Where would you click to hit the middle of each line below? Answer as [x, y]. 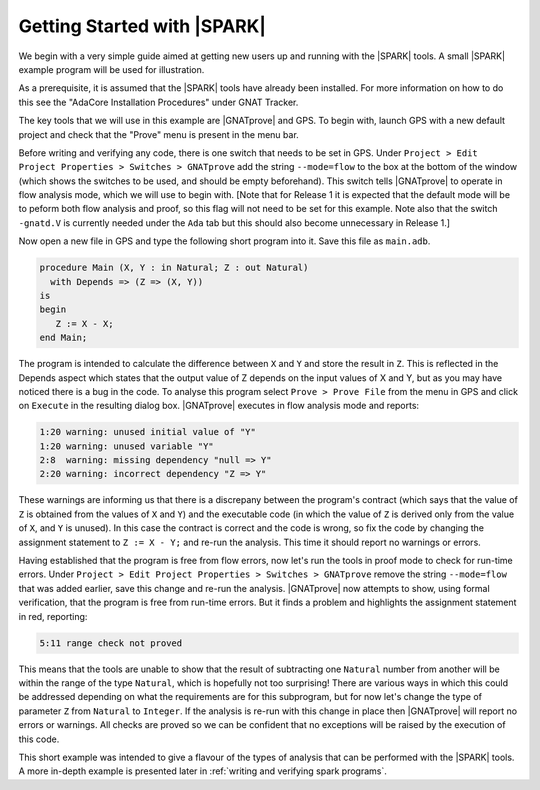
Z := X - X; [84, 323]
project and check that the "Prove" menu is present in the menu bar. [158, 134]
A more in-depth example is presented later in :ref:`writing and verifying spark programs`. [202, 771]
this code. [39, 739]
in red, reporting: [53, 616]
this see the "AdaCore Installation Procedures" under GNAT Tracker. [158, 102]
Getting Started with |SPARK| [142, 26]
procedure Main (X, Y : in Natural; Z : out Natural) [174, 268]
